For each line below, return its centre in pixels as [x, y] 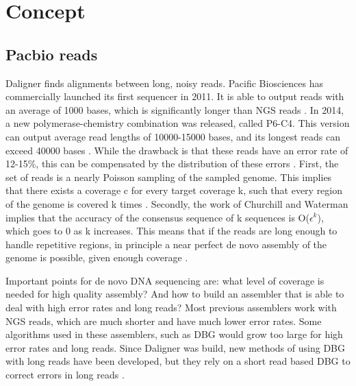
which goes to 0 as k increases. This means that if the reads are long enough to [171, 231]
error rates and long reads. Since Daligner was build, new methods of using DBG [175, 347]
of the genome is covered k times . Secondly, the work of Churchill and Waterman [177, 203]
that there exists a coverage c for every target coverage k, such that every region [174, 190]
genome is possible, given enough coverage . [97, 257]
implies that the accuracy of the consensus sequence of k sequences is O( [157, 217]
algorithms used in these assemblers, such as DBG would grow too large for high [174, 334]
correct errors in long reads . [65, 375]
